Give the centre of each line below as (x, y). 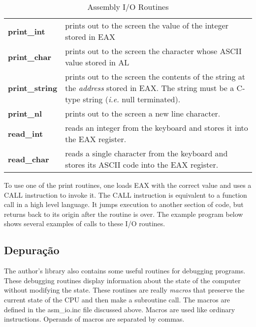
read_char (29, 159)
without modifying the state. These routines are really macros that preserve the (124, 290)
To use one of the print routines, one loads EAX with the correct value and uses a (128, 185)
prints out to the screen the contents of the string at (155, 76)
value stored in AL (97, 62)
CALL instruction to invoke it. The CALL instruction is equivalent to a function (126, 194)
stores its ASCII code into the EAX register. (142, 164)
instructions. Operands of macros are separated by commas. (94, 319)
